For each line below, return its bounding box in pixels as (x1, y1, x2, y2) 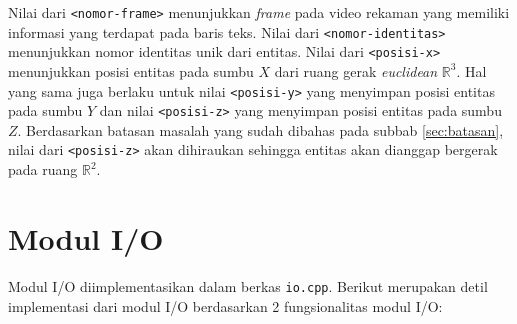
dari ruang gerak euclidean (274, 60, 438, 81)
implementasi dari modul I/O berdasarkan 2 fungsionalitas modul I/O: (8, 295, 443, 316)
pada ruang (8, 159, 78, 180)
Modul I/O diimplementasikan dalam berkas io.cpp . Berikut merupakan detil (8, 275, 488, 296)
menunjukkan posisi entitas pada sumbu (8, 60, 254, 81)
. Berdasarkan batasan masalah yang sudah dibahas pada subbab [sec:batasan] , (17, 119, 504, 140)
